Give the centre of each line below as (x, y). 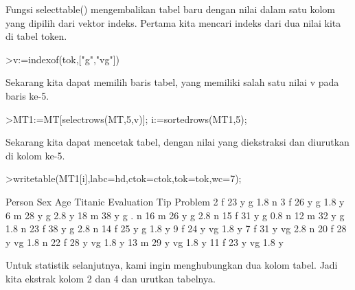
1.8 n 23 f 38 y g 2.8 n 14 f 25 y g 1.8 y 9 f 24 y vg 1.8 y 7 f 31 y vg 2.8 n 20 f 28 (176, 228)
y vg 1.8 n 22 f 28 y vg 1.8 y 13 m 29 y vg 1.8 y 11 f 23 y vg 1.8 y (145, 242)
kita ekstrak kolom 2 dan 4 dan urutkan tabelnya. (111, 278)
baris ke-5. (27, 95)
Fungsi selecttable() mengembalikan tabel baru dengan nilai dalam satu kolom (170, 9)
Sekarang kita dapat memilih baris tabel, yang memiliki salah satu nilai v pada (172, 82)
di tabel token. (36, 36)
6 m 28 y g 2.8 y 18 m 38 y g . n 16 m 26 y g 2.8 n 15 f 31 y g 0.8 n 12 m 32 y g (175, 215)
